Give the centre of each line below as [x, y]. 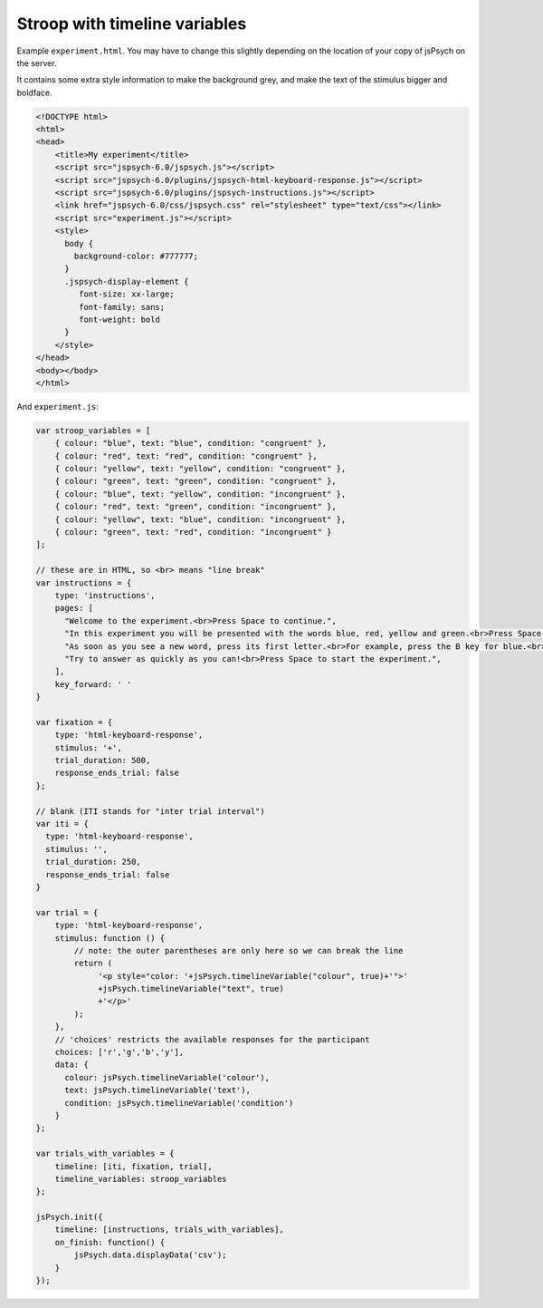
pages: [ [74, 608]
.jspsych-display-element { [127, 281]
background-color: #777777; [136, 256]
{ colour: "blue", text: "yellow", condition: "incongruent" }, [200, 494]
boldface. [34, 92]
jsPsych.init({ [69, 1217]
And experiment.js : [58, 406]
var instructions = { [84, 583]
